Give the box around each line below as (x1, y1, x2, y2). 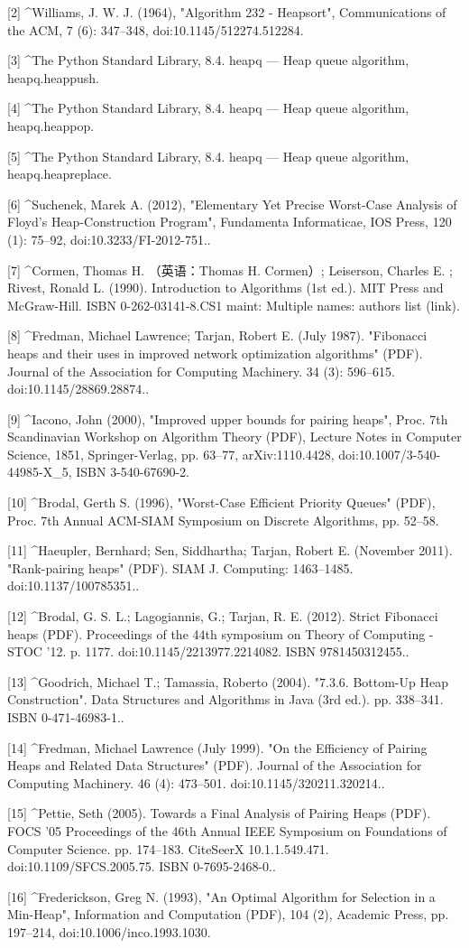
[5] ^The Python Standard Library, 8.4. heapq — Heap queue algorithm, (7, 146, 409, 165)
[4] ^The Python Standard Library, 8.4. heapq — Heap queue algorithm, (7, 98, 409, 117)
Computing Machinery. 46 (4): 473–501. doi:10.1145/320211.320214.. (7, 773, 385, 792)
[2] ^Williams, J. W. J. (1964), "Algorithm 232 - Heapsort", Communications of (7, 3, 446, 21)
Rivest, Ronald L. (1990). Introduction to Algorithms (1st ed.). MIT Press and (7, 278, 444, 297)
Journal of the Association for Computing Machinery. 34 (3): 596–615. (7, 361, 395, 380)
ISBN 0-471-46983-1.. (7, 708, 124, 726)
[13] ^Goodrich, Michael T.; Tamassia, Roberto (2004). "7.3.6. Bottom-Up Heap (7, 672, 448, 691)
